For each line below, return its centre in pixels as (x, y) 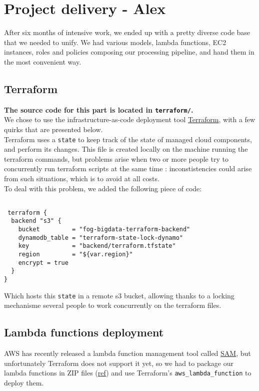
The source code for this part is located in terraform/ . (99, 109)
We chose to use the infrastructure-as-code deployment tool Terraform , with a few (130, 119)
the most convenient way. (43, 61)
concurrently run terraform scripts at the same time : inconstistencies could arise (128, 168)
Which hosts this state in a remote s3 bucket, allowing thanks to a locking (119, 295)
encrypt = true (43, 263)
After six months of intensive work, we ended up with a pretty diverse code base (127, 32)
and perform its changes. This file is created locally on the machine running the (126, 149)
